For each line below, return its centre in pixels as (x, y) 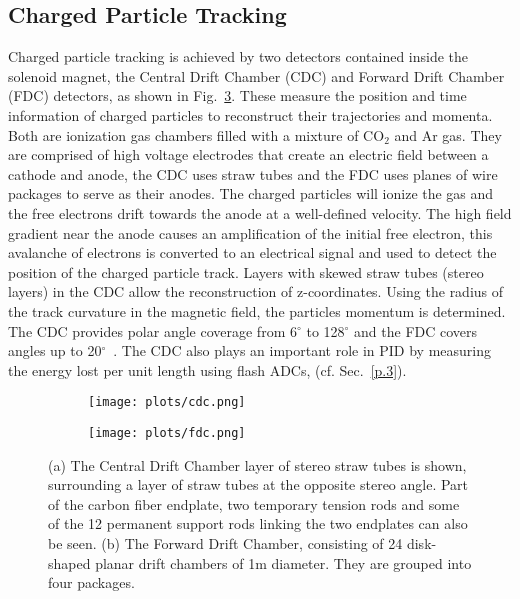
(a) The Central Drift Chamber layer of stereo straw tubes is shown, (257, 464)
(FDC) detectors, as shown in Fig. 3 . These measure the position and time (237, 95)
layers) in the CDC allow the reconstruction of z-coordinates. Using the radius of (256, 291)
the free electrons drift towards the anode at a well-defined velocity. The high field (260, 212)
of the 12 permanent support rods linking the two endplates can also (258, 523)
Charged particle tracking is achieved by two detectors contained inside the (238, 56)
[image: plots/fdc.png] (167, 432)
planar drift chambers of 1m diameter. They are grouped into (283, 562)
